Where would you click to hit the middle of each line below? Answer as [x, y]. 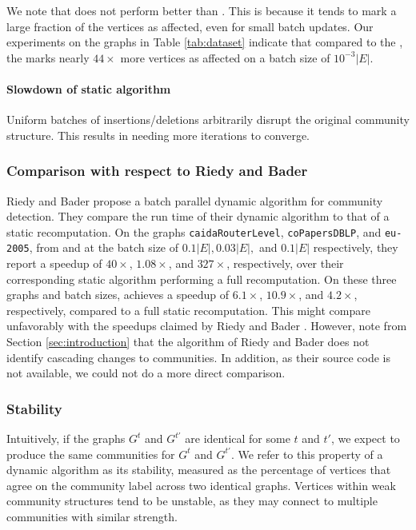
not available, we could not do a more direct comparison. [146, 373]
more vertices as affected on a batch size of [225, 57]
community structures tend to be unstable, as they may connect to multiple [192, 501]
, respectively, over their [285, 263]
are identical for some [238, 438]
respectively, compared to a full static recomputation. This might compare [188, 310]
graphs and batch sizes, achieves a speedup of [118, 295]
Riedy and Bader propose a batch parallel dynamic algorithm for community [195, 200]
